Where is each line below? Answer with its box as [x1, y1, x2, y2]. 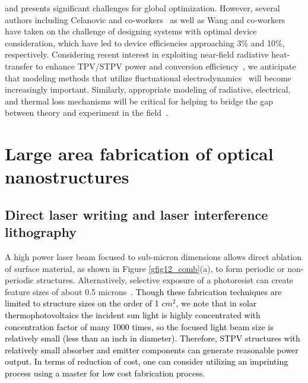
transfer [5, 59, 33, 72]
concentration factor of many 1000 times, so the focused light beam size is [5, 320, 274, 333]
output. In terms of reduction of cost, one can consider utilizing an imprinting [5, 355, 288, 368]
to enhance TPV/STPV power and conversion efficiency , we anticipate [35, 59, 296, 72]
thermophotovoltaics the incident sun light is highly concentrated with [5, 309, 261, 321]
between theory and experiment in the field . [5, 106, 169, 119]
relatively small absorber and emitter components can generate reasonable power [5, 343, 299, 356]
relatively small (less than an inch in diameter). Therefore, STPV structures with [5, 332, 300, 344]
